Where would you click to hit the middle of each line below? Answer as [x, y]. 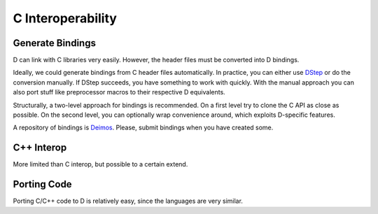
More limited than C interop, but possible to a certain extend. [100, 164]
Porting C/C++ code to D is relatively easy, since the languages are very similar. [128, 201]
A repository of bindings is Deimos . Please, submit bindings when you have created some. [143, 128]
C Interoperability [65, 18]
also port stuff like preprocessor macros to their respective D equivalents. [119, 92]
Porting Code [43, 184]
